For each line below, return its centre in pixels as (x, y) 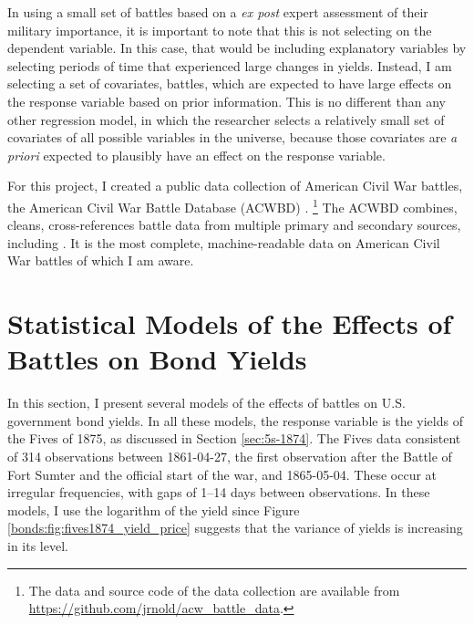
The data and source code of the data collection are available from (214, 590)
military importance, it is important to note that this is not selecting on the (220, 30)
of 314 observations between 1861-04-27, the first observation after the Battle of (230, 457)
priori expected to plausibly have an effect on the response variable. (196, 155)
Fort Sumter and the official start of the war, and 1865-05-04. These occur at (222, 474)
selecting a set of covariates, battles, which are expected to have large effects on (230, 83)
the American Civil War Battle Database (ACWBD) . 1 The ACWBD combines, (232, 205)
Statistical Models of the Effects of (230, 323)
